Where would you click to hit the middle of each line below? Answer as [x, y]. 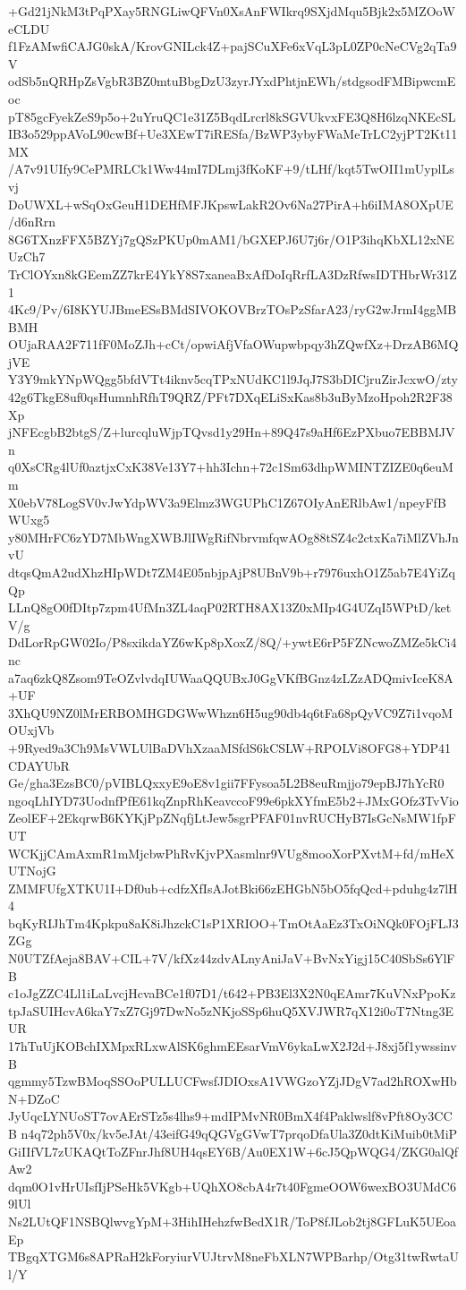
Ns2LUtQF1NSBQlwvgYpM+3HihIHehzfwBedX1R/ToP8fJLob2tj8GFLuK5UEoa [232, 1221]
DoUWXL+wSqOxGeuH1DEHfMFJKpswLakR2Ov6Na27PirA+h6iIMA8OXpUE [231, 204]
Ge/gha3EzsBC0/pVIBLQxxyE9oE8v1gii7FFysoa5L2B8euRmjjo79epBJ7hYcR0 [226, 783]
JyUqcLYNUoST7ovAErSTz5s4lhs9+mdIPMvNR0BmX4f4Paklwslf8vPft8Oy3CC [230, 1116]
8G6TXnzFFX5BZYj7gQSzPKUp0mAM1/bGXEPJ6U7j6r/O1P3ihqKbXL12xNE [231, 239]
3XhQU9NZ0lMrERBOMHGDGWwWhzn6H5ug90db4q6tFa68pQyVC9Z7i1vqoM [231, 712]
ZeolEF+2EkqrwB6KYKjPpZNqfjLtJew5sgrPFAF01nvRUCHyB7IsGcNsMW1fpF [232, 818]
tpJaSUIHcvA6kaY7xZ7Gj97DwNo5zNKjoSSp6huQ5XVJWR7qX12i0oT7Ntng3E [231, 1010]
